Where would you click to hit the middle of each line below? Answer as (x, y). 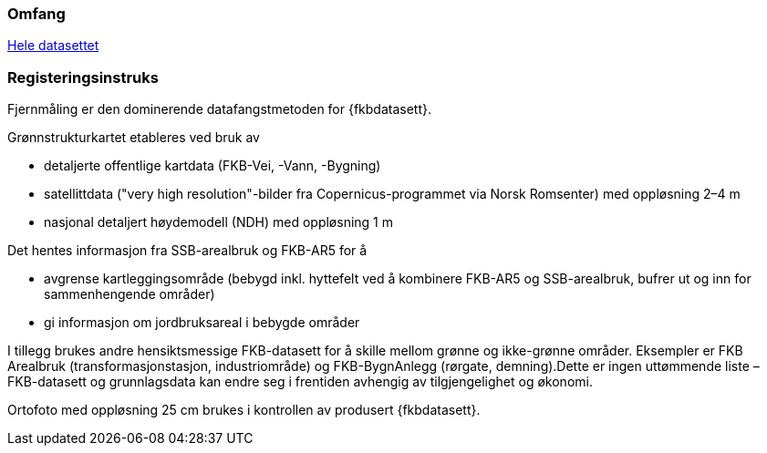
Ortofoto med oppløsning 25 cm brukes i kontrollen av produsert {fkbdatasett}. (244, 410)
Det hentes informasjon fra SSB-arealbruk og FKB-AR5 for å (187, 251)
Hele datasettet (53, 46)
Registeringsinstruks (83, 77)
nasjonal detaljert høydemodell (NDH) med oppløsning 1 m (219, 222)
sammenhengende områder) (130, 294)
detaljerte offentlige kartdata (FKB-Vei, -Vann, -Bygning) (212, 166)
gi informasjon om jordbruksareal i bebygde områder (202, 323)
